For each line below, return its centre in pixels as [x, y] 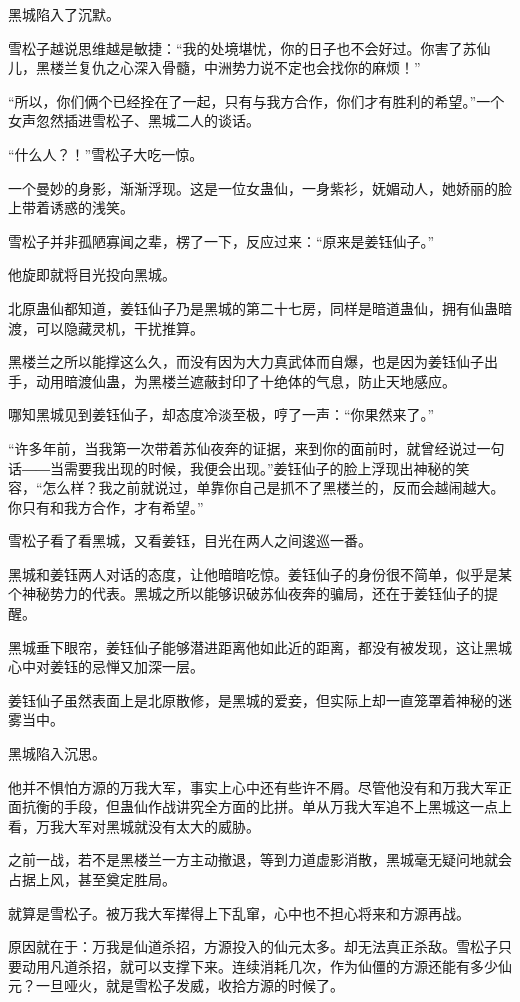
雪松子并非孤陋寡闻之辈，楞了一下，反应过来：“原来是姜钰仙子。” [221, 240]
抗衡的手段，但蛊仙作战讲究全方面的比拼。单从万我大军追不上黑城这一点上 [266, 806]
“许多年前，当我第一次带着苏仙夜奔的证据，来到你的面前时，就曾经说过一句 [256, 447]
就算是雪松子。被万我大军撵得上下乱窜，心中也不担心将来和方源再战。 [239, 912]
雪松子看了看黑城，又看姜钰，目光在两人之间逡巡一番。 [190, 540]
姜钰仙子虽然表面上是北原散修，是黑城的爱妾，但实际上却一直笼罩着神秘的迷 [260, 699]
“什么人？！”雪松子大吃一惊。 [106, 153]
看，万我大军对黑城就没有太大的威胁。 [134, 825]
